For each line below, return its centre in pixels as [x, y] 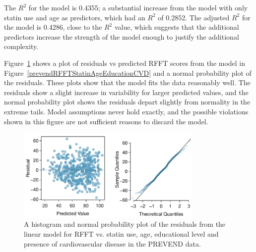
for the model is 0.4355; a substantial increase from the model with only [138, 7]
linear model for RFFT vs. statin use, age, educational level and [121, 233]
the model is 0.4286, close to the [53, 27]
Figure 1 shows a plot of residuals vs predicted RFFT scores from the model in [125, 63]
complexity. [21, 46]
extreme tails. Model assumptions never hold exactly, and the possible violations [126, 111]
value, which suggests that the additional [177, 27]
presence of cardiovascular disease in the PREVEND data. [112, 243]
